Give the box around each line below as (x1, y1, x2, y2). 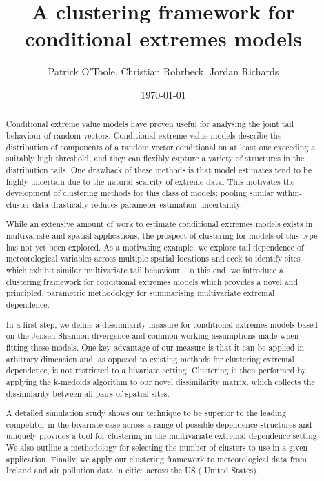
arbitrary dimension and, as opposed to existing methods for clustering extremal (6, 353, 294, 364)
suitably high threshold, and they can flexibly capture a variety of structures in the (6, 153, 305, 164)
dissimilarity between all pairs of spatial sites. (6, 387, 170, 399)
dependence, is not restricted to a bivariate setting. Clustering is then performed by (6, 364, 306, 376)
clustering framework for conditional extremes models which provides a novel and (6, 275, 298, 287)
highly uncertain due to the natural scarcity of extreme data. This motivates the (6, 175, 295, 187)
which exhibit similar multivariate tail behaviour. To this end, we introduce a (6, 264, 284, 276)
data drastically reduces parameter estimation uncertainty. (32, 198, 243, 210)
